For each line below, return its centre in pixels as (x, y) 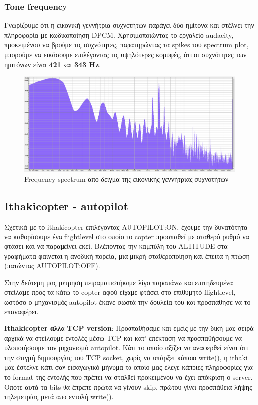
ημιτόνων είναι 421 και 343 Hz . (53, 64)
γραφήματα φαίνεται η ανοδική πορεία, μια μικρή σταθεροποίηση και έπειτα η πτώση (127, 256)
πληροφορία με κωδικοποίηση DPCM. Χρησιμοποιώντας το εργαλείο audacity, (119, 35)
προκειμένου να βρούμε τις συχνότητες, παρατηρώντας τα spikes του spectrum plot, (127, 44)
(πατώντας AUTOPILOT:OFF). (52, 266)
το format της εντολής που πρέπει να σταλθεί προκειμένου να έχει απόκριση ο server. (129, 377)
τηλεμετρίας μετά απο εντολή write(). (59, 396)
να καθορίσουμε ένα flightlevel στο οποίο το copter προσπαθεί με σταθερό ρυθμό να (127, 236)
